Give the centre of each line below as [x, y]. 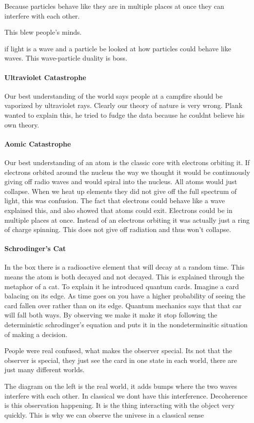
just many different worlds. [45, 370]
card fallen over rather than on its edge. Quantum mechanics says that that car [123, 305]
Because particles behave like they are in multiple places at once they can [114, 6]
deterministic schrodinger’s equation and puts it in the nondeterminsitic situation [126, 325]
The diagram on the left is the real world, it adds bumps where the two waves [121, 386]
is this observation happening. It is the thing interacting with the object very [120, 405]
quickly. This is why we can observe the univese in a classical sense [104, 414]
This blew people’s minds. [43, 32]
